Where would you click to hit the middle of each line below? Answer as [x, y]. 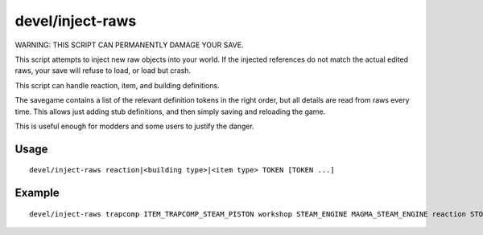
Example [37, 193]
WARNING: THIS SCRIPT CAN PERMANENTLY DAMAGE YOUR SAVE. [129, 45]
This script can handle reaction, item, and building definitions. [118, 85]
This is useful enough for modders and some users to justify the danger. [135, 126]
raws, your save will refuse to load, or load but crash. [103, 71]
